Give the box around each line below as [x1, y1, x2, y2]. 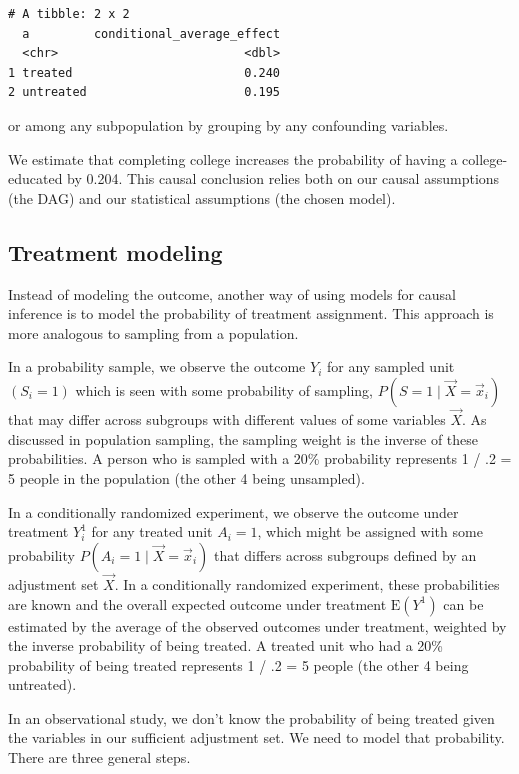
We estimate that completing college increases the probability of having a [8, 148, 458, 169]
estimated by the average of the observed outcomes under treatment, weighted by [8, 615, 507, 636]
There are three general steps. [8, 747, 191, 768]
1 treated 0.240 [8, 65, 281, 80]
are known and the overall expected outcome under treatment [8, 593, 387, 614]
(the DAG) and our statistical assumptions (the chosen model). [8, 187, 396, 208]
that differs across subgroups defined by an [213, 544, 477, 565]
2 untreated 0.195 [8, 85, 281, 100]
